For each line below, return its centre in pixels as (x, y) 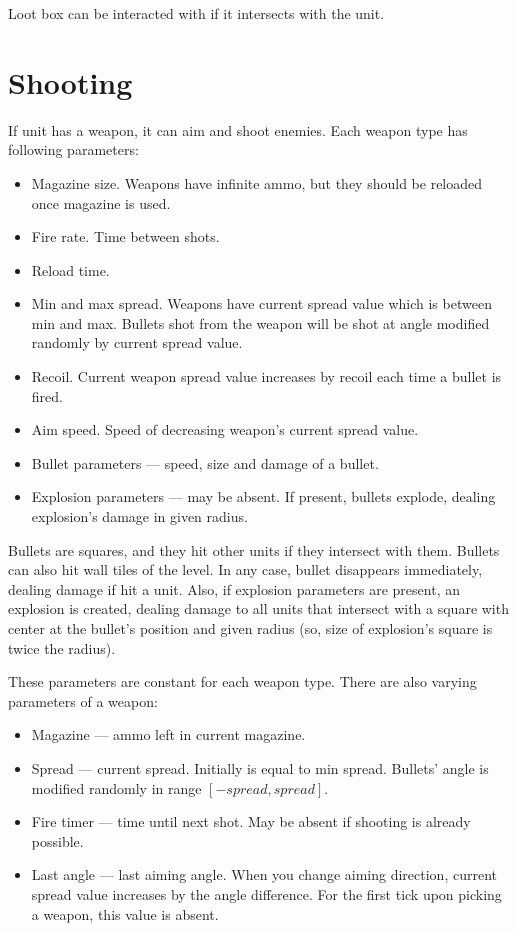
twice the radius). (62, 647)
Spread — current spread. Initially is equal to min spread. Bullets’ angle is (260, 767)
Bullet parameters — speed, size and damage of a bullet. (205, 462)
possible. (57, 840)
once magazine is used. (101, 202)
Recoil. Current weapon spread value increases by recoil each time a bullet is (266, 376)
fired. (47, 395)
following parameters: (73, 149)
